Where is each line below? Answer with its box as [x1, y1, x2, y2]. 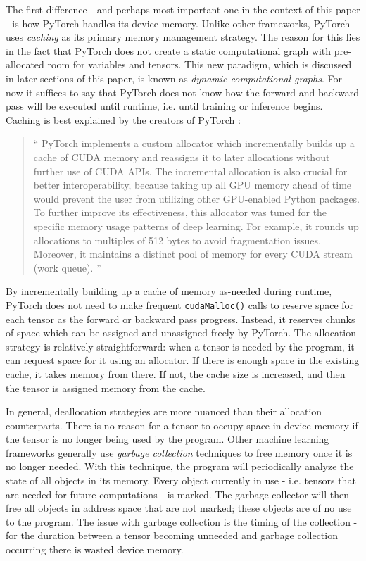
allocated [6, 57, 44, 72]
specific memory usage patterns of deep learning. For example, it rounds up [33, 218, 359, 233]
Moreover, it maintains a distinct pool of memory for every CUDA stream [33, 246, 353, 261]
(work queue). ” [33, 260, 101, 275]
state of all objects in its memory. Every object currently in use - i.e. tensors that [6, 473, 356, 488]
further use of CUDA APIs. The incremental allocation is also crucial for [33, 163, 348, 178]
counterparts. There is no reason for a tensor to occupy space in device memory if [6, 417, 358, 432]
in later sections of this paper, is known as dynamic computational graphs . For [6, 70, 342, 85]
